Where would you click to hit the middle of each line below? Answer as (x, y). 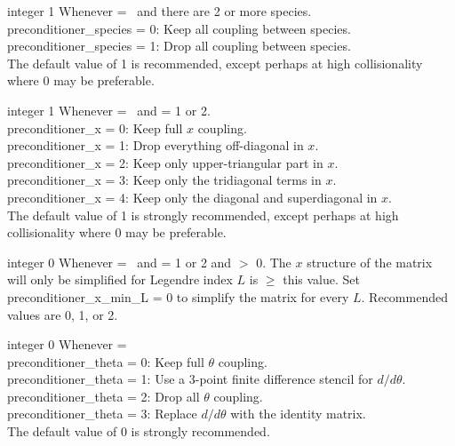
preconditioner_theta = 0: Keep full (106, 361)
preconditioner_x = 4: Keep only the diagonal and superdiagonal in (192, 197)
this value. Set (321, 279)
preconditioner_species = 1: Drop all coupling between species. (179, 46)
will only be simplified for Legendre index (120, 279)
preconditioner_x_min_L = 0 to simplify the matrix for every (178, 296)
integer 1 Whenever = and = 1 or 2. (109, 110)
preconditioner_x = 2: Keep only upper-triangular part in (165, 162)
